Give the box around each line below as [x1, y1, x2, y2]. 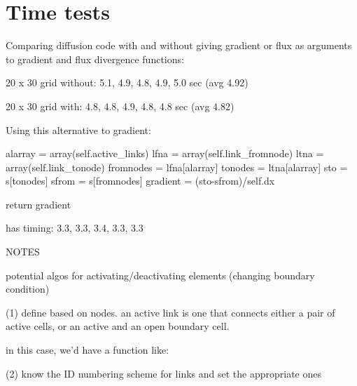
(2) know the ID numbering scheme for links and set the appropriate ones [6, 366, 321, 380]
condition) [6, 281, 50, 296]
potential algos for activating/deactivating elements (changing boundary [6, 267, 315, 282]
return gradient [6, 197, 71, 211]
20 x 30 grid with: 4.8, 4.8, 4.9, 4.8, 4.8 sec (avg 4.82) [6, 98, 234, 113]
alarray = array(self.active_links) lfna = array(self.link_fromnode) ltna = [6, 146, 324, 161]
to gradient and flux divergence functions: [6, 51, 184, 66]
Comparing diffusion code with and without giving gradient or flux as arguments [6, 38, 352, 53]
